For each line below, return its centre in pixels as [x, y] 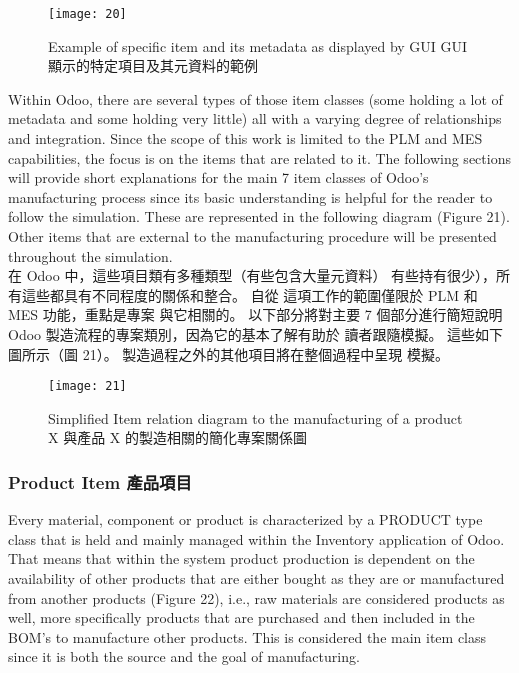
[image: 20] [87, 14]
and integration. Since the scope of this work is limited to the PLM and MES [245, 138]
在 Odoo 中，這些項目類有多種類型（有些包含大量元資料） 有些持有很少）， [252, 275]
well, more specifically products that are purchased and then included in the [241, 617]
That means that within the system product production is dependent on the [241, 558]
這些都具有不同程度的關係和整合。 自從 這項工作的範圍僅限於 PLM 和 [249, 294]
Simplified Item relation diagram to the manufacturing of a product [255, 417]
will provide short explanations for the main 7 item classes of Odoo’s [218, 177]
